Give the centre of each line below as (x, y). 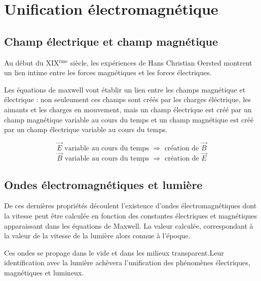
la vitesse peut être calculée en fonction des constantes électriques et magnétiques (131, 215)
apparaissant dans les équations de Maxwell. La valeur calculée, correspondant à (129, 225)
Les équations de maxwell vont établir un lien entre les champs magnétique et (125, 89)
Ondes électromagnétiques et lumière (103, 184)
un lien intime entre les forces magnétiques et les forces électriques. (108, 72)
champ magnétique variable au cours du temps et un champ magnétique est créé (129, 119)
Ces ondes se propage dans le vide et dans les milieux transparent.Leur (114, 252)
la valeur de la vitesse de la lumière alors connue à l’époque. (97, 236)
